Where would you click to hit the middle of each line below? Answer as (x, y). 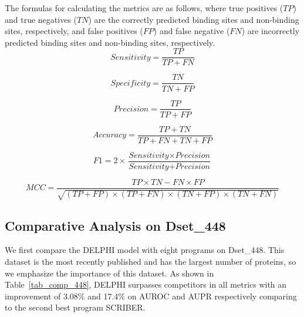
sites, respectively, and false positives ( (74, 31)
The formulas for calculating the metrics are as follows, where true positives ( (144, 8)
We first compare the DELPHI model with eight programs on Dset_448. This (145, 250)
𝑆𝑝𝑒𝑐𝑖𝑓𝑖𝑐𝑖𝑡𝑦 (131, 83)
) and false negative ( (192, 31)
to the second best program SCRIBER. (75, 307)
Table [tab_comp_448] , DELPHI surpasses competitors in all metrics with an (146, 284)
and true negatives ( (41, 19)
